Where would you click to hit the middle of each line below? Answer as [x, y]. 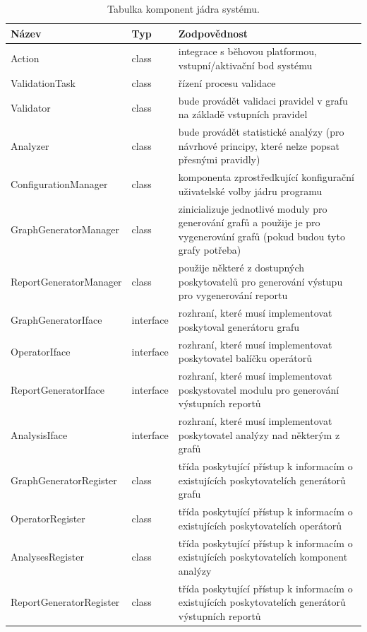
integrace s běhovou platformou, [247, 51]
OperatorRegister [48, 519]
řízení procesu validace [227, 82]
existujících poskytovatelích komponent [263, 557]
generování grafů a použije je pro [249, 222]
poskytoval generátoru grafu [239, 326]
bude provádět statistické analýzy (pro [261, 132]
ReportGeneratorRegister [65, 602]
